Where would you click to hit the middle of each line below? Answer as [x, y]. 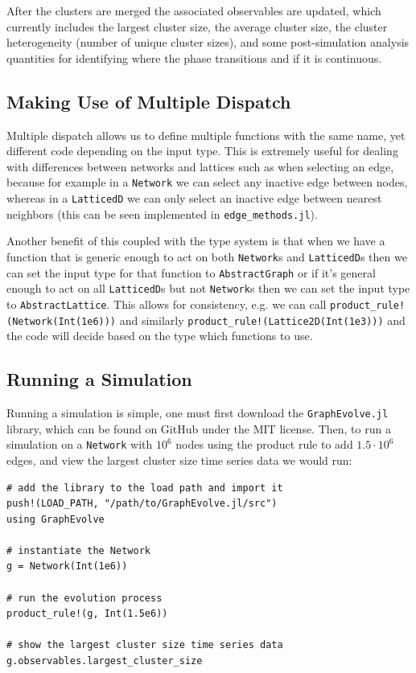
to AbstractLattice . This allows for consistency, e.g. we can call [167, 304]
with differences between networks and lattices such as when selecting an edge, [200, 166]
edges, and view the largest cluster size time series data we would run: [179, 460]
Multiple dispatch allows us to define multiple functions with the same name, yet [206, 135]
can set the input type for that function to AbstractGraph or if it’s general [191, 272]
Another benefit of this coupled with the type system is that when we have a [196, 241]
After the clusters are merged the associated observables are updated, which [194, 10]
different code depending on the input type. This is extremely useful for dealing [202, 151]
